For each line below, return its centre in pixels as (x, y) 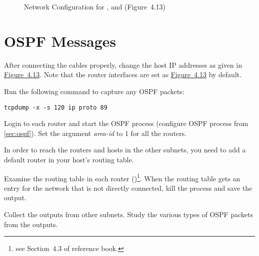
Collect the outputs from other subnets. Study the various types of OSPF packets (129, 214)
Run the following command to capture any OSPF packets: (94, 91)
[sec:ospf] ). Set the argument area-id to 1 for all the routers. (95, 133)
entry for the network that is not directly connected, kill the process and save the (128, 188)
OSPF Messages (60, 41)
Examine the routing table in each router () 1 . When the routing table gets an (122, 177)
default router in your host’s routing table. (69, 159)
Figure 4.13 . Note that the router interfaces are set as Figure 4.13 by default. (123, 74)
